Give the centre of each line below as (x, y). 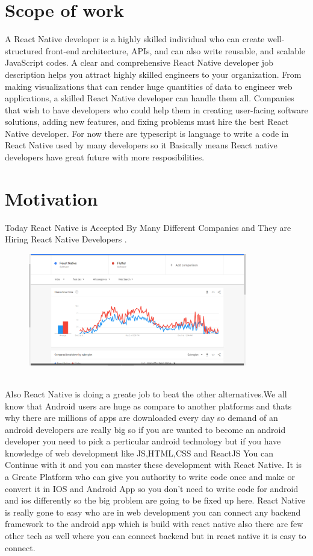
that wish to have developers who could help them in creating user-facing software (156, 109)
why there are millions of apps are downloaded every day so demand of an (141, 418)
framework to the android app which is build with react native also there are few (154, 524)
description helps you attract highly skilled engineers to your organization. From (153, 74)
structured (24, 50)
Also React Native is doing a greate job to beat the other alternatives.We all (146, 393)
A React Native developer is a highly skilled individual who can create (135, 39)
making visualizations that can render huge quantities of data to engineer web (149, 86)
